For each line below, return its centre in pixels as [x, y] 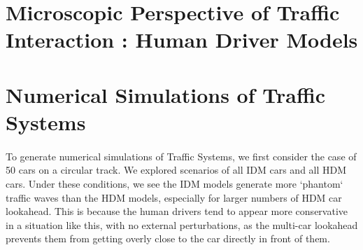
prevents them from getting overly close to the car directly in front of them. [168, 238]
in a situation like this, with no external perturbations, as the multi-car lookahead [182, 224]
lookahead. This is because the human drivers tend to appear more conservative [177, 211]
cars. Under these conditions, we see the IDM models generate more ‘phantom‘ [175, 183]
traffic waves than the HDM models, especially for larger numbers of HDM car [174, 197]
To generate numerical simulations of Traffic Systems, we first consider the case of [181, 156]
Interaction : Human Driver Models [182, 40]
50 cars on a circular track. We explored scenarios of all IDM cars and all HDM [176, 170]
